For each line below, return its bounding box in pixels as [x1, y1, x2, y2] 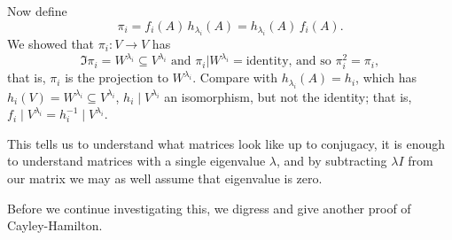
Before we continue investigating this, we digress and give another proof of [7, 198, 411, 217]
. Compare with [192, 68, 277, 87]
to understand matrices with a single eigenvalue [7, 151, 266, 170]
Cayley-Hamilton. [7, 216, 103, 235]
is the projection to [65, 68, 168, 87]
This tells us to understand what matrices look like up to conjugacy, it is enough [7, 134, 446, 152]
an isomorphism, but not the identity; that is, [164, 87, 412, 105]
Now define [7, 2, 67, 19]
